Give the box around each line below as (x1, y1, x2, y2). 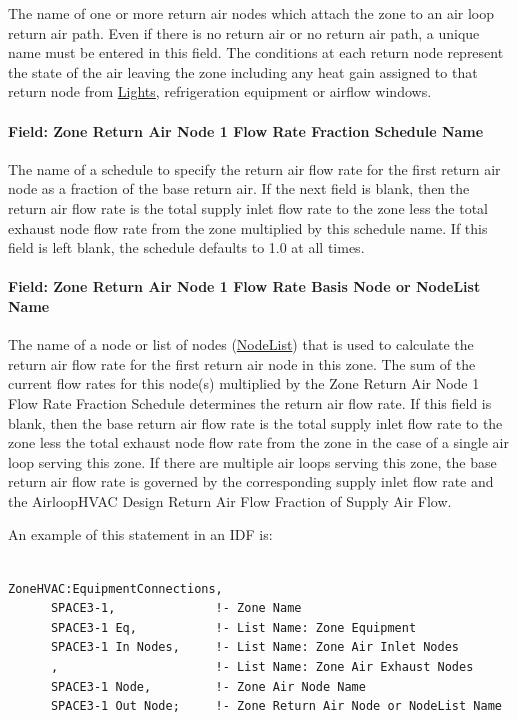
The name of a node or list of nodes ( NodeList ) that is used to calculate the (8, 334, 474, 355)
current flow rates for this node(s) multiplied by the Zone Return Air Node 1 (8, 373, 480, 394)
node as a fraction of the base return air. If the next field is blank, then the (8, 178, 470, 199)
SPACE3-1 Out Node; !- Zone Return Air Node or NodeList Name (50, 699, 502, 714)
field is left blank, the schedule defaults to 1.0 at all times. (8, 237, 365, 258)
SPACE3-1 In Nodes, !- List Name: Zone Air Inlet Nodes (50, 640, 460, 655)
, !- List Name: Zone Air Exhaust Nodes (50, 660, 474, 675)
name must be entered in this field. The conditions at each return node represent (8, 42, 504, 63)
